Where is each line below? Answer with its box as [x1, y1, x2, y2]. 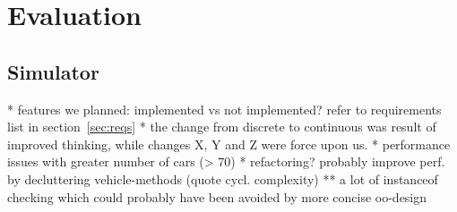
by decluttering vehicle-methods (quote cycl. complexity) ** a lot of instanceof [7, 169, 438, 188]
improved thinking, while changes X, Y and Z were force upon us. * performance [7, 134, 451, 153]
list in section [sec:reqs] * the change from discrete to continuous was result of [7, 117, 436, 136]
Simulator [7, 57, 99, 85]
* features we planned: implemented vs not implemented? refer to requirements [7, 99, 442, 118]
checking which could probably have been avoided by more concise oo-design [7, 187, 427, 206]
